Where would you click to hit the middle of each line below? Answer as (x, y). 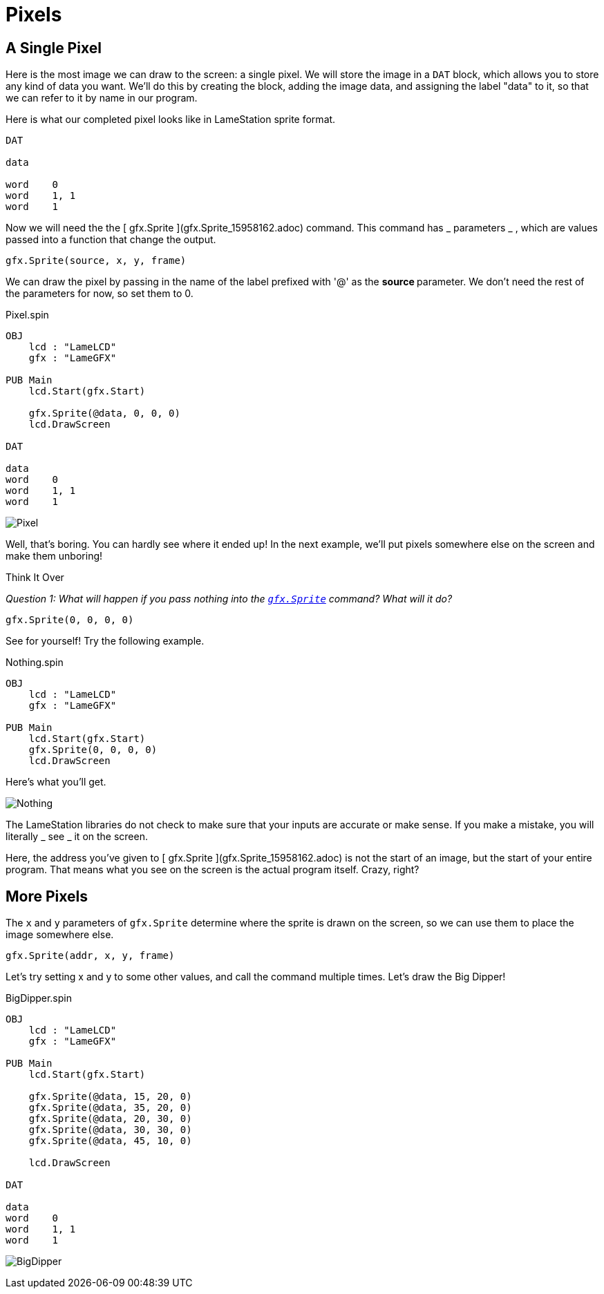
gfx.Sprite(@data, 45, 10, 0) (110, 1141)
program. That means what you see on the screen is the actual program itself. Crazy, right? (213, 870)
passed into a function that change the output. (111, 240)
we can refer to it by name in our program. (102, 98)
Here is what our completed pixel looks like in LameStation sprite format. (171, 120)
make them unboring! (54, 556)
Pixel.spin (27, 315)
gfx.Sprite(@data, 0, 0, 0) (104, 413)
